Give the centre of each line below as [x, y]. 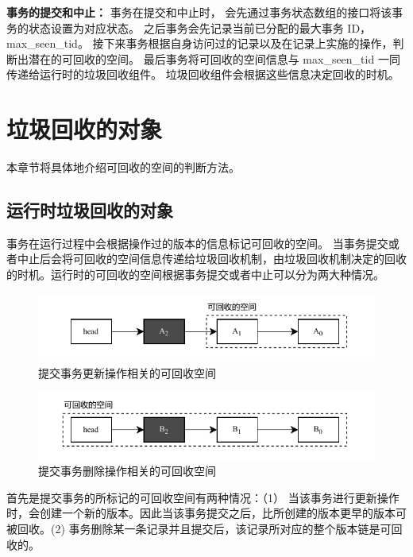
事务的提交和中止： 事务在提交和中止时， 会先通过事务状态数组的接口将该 [199, 12]
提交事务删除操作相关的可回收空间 [127, 471]
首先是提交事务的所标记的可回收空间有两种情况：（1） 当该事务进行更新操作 [203, 497]
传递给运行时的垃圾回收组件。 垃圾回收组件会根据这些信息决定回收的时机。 [203, 74]
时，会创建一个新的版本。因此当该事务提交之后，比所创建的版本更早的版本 [201, 513]
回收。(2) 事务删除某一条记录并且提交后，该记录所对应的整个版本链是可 [204, 528]
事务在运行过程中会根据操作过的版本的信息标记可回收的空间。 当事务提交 [197, 243]
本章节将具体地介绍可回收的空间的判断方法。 [123, 167]
